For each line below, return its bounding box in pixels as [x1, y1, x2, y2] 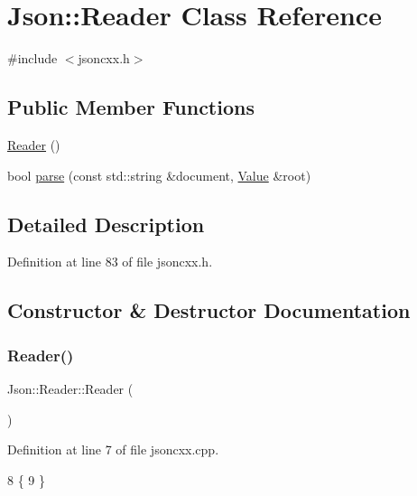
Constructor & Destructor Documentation [7, 296, 411, 324]
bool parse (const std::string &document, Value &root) [7, 165, 311, 184]
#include [7, 49, 58, 68]
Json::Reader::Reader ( [7, 379, 134, 398]
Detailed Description [7, 210, 205, 238]
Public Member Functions [7, 93, 255, 121]
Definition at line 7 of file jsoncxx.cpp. [7, 440, 219, 459]
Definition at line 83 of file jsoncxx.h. [7, 252, 213, 271]
